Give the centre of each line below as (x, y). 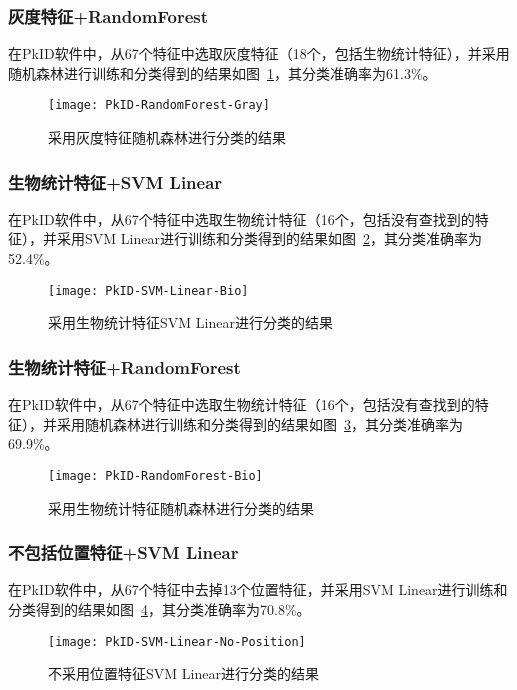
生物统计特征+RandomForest (124, 366)
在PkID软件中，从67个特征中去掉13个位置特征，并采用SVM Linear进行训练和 (258, 589)
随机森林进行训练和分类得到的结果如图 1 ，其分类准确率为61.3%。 (222, 72)
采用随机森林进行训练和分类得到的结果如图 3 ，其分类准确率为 (259, 423)
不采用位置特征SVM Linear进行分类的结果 (183, 673)
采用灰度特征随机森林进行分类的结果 (167, 137)
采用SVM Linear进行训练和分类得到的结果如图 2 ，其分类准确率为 (269, 238)
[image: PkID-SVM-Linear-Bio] (148, 290)
